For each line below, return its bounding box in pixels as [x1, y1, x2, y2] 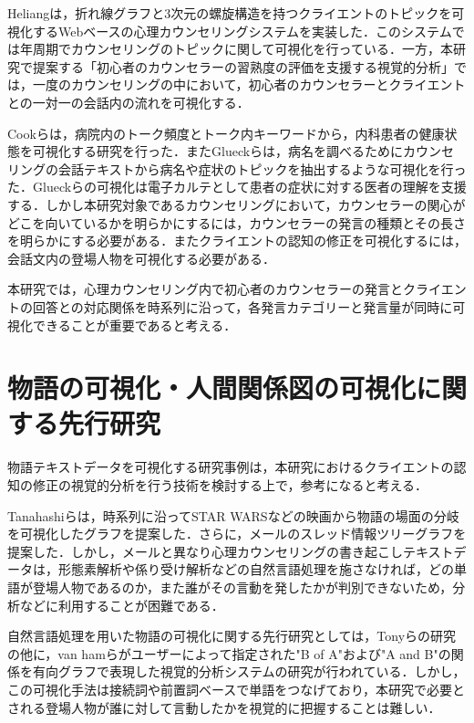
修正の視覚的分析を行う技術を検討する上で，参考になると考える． [32, 476, 428, 494]
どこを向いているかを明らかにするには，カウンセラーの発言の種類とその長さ [7, 213, 466, 232]
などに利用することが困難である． [19, 595, 224, 614]
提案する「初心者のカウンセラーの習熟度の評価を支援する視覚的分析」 [32, 57, 454, 76]
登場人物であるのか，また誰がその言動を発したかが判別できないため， [32, 577, 453, 596]
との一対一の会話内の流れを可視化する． [7, 92, 250, 111]
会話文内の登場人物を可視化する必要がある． [7, 248, 275, 267]
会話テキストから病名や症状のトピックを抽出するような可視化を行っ [57, 159, 467, 178]
